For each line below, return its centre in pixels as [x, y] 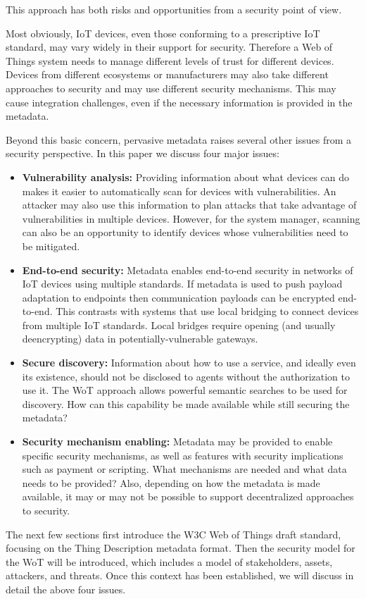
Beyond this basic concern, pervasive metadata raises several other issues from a [179, 139]
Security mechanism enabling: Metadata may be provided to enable [177, 441]
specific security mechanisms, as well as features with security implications [183, 455]
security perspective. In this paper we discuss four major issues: [143, 153]
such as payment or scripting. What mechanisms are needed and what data [184, 469]
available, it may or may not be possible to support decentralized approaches [188, 496]
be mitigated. [51, 246]
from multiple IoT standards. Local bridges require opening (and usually [179, 325]
